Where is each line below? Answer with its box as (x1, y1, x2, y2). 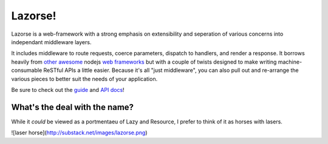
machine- (278, 58, 302, 65)
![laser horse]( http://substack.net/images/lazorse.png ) (11, 129, 148, 136)
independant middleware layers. (11, 38, 92, 45)
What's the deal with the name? (11, 102, 134, 112)
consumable (11, 67, 43, 74)
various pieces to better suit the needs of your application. (11, 75, 158, 82)
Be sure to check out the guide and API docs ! (11, 86, 125, 93)
